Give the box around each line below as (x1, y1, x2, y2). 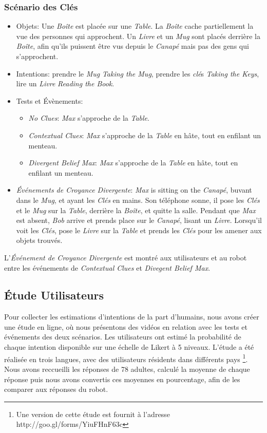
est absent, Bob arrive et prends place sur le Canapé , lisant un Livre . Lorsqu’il (16, 215, 262, 225)
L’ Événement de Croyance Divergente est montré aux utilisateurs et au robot (4, 252, 247, 262)
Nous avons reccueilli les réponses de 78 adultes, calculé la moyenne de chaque (4, 363, 250, 374)
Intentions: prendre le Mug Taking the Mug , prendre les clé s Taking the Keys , (16, 68, 259, 79)
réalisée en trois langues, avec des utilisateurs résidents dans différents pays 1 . (4, 352, 248, 364)
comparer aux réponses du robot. (4, 384, 108, 394)
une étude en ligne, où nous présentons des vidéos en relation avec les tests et (4, 321, 247, 332)
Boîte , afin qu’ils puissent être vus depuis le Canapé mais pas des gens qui (16, 41, 249, 51)
